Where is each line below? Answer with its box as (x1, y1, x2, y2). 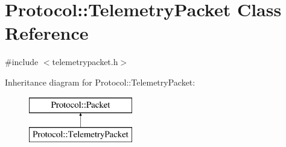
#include (5, 55, 39, 68)
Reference (5, 20, 89, 45)
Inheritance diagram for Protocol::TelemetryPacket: (5, 75, 195, 88)
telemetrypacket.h (52, 55, 118, 68)
